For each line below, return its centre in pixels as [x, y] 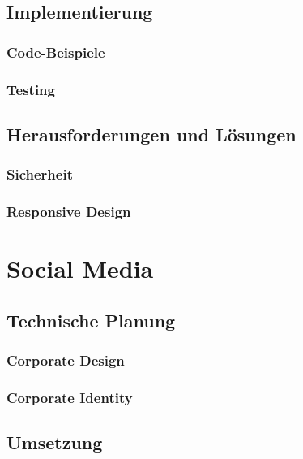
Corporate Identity [70, 397]
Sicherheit [40, 174]
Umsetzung [55, 442]
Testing [31, 89]
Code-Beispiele [56, 52]
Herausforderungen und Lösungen [151, 134]
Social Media [80, 268]
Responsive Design [69, 212]
